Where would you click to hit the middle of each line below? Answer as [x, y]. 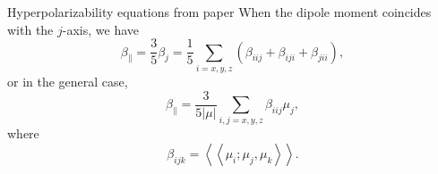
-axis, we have [100, 29]
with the [30, 29]
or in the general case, [68, 81]
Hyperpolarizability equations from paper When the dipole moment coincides [219, 12]
